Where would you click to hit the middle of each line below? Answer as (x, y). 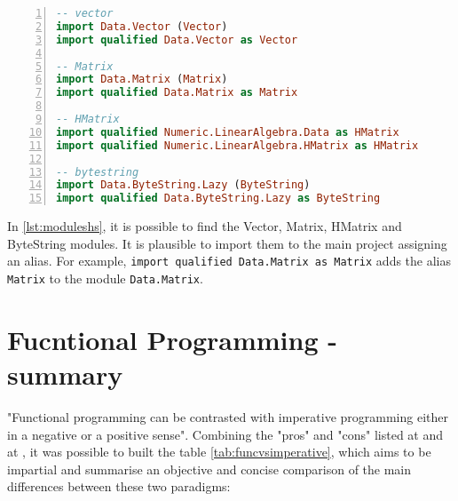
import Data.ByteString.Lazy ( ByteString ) (183, 185)
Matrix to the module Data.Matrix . (105, 278)
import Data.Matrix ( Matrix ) (142, 80)
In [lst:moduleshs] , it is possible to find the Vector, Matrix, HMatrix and (205, 226)
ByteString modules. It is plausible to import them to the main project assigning (227, 243)
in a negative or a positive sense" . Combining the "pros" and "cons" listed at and (225, 434)
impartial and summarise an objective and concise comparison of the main (209, 469)
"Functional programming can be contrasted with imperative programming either (228, 416)
